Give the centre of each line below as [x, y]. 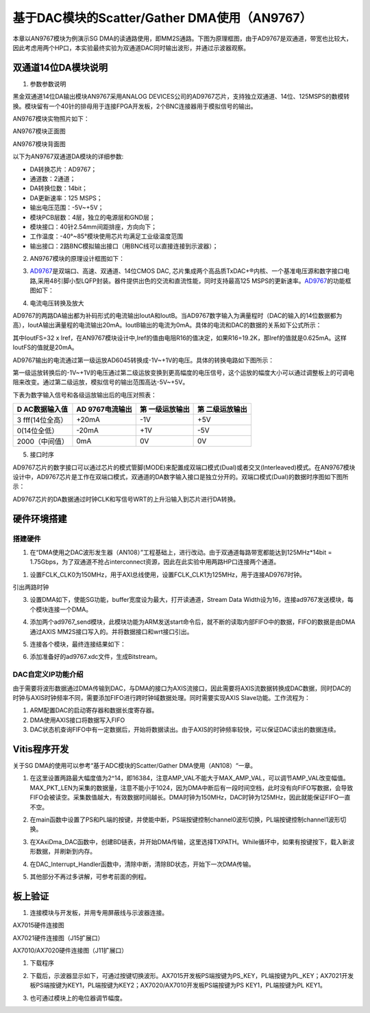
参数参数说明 [48, 84]
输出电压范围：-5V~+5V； [67, 208]
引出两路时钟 [31, 587]
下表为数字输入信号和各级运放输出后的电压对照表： [85, 395]
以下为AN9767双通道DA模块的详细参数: [68, 156]
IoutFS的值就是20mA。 [45, 347]
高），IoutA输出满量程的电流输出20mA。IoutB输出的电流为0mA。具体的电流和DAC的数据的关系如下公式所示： [167, 325]
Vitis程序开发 [41, 749]
